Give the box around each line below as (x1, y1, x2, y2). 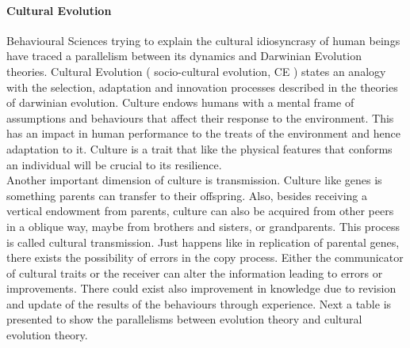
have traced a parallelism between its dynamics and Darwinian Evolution (6, 47, 362, 64)
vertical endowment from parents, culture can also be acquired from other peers (6, 202, 394, 219)
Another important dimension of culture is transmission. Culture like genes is (6, 172, 382, 188)
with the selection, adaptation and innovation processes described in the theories (6, 78, 398, 95)
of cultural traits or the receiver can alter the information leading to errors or (6, 264, 383, 281)
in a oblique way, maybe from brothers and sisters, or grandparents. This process (6, 217, 400, 234)
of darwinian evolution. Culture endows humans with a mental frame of (6, 94, 354, 111)
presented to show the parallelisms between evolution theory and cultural (6, 311, 362, 327)
